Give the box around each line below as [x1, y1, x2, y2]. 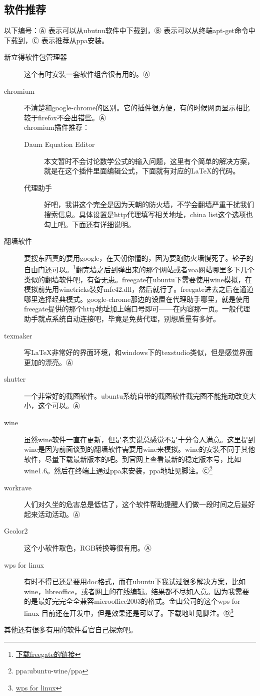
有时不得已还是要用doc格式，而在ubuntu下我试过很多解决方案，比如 [24, 576, 246, 587]
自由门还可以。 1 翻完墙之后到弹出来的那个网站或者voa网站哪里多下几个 [24, 263, 254, 274]
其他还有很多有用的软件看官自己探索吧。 [4, 624, 137, 635]
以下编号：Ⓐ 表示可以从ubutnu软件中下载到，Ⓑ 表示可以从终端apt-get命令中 [4, 25, 255, 36]
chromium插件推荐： [24, 122, 90, 132]
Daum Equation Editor [24, 138, 95, 149]
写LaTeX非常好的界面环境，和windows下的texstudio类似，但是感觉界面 [24, 347, 253, 358]
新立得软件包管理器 [4, 52, 67, 62]
